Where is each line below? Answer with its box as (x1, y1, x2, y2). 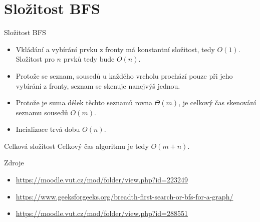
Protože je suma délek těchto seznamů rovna (16, 97, 153, 108)
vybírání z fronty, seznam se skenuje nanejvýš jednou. (16, 80, 180, 91)
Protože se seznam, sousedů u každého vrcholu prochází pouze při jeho (16, 70, 233, 81)
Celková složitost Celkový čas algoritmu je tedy (4, 140, 149, 151)
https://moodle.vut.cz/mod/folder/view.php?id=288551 (16, 208, 188, 218)
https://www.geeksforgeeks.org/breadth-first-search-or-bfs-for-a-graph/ (16, 191, 233, 201)
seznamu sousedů (16, 107, 68, 117)
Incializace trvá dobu (16, 124, 80, 134)
